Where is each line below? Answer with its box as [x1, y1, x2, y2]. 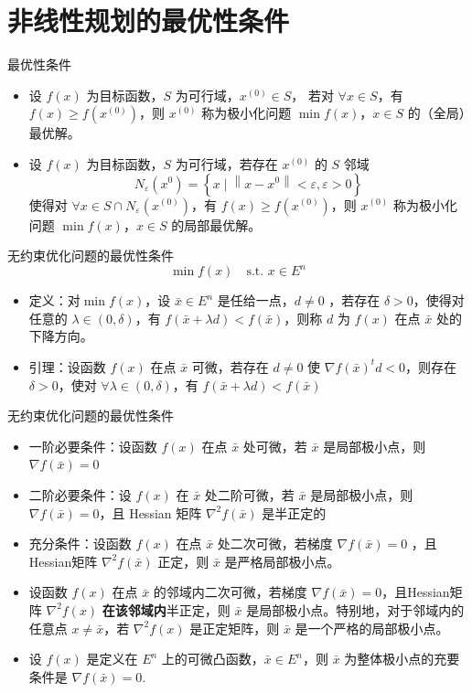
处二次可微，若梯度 [217, 534, 333, 553]
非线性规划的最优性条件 [7, 2, 290, 39]
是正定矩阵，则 [189, 618, 280, 637]
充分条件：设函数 [28, 534, 132, 553]
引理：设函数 [28, 357, 106, 376]
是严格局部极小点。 [224, 551, 340, 570]
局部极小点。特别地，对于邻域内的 [259, 600, 465, 619]
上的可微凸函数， [161, 649, 264, 668]
